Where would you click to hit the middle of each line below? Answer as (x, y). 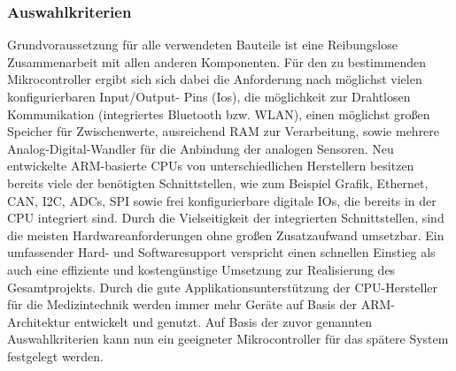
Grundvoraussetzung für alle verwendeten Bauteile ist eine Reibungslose (202, 45)
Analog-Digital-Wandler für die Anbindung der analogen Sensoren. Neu (201, 148)
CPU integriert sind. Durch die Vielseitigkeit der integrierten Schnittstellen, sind (226, 218)
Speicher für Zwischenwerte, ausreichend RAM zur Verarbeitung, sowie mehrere (224, 131)
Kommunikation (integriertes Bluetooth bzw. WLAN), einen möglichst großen (219, 114)
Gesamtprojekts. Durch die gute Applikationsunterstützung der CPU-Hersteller (223, 287)
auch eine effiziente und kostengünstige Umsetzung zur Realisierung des (201, 269)
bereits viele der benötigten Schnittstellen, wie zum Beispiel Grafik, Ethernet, (218, 182)
